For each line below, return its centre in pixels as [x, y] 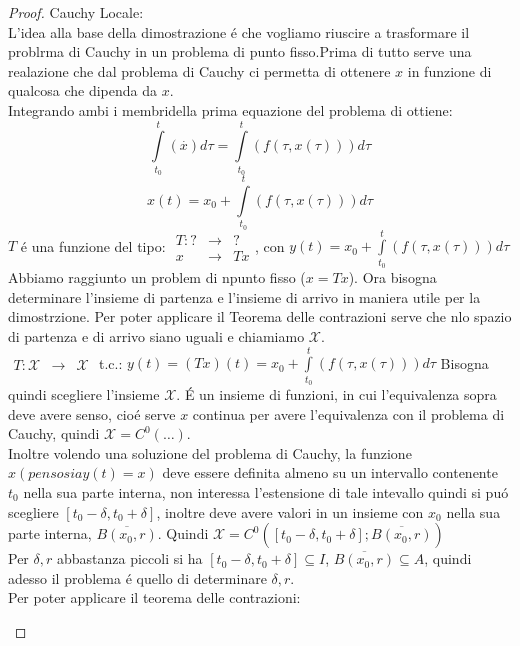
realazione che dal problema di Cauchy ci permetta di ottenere [199, 70]
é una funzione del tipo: [93, 245]
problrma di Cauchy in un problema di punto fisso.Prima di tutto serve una [240, 51]
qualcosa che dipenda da [83, 90]
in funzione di [449, 70]
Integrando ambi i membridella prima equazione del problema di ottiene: [230, 109]
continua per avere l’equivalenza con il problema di [348, 413]
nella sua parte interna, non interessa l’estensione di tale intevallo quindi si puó [266, 492]
